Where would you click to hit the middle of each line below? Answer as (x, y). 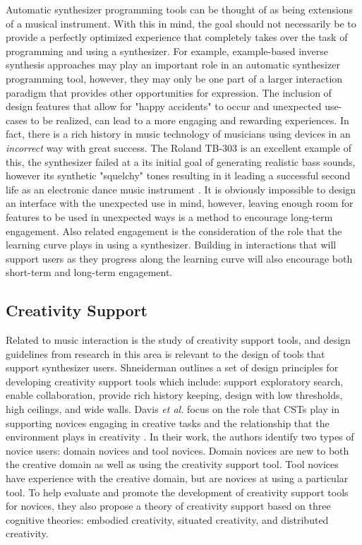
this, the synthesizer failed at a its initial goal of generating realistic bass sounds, (181, 161)
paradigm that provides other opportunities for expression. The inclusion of (169, 92)
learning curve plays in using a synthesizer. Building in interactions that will (171, 245)
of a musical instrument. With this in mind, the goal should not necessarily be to (181, 23)
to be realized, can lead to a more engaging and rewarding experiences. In (190, 120)
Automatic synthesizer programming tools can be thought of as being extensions (180, 9)
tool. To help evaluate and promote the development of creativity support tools (177, 492)
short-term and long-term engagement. (89, 272)
